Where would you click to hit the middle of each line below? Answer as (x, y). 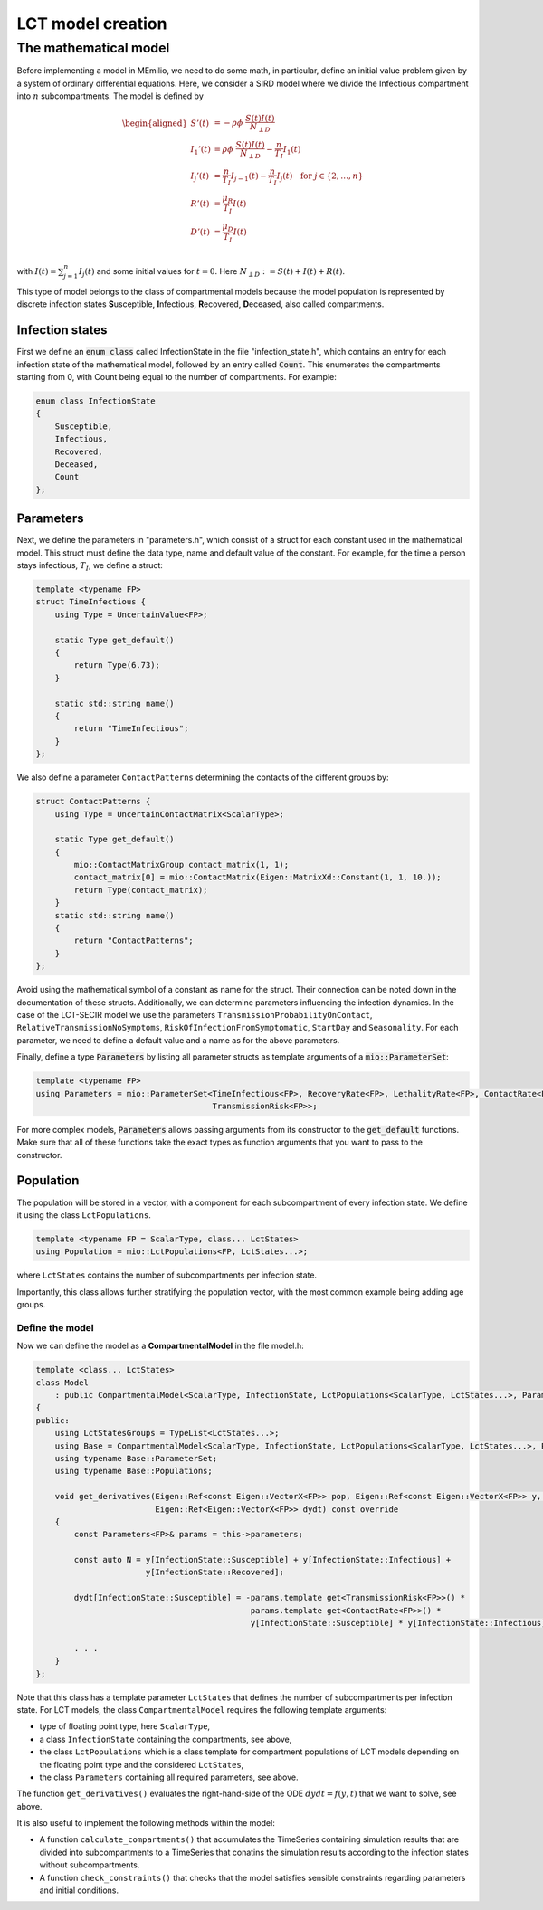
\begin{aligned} (155, 123)
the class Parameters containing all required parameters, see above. (169, 1777)
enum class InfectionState (95, 401)
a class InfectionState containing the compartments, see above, (166, 1739)
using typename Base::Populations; (133, 1471)
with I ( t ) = (37, 271)
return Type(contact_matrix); (141, 890)
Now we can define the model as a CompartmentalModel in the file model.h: (161, 1346)
